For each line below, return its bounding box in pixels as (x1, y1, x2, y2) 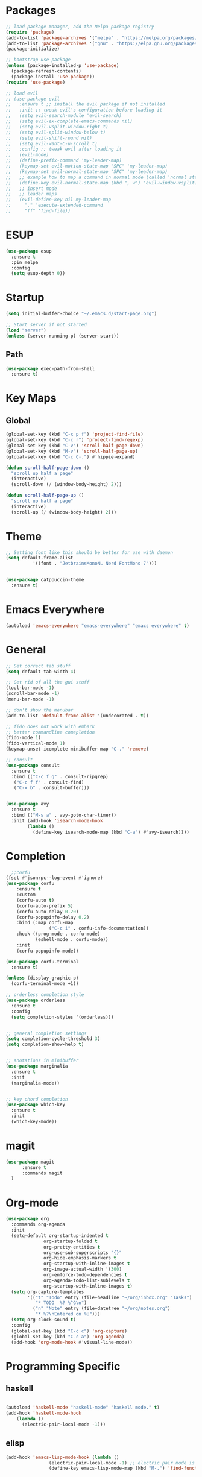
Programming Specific (5, 1359, 121, 1373)
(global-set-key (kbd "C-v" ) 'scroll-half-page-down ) (5, 442, 144, 449)
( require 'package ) (5, 29, 55, 35)
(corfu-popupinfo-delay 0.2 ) (16, 914, 90, 920)
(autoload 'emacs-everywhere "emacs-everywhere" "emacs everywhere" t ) (5, 622, 189, 629)
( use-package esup (5, 248, 52, 254)
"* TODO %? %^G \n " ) (35, 1300, 87, 1306)
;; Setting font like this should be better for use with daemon (5, 549, 173, 555)
